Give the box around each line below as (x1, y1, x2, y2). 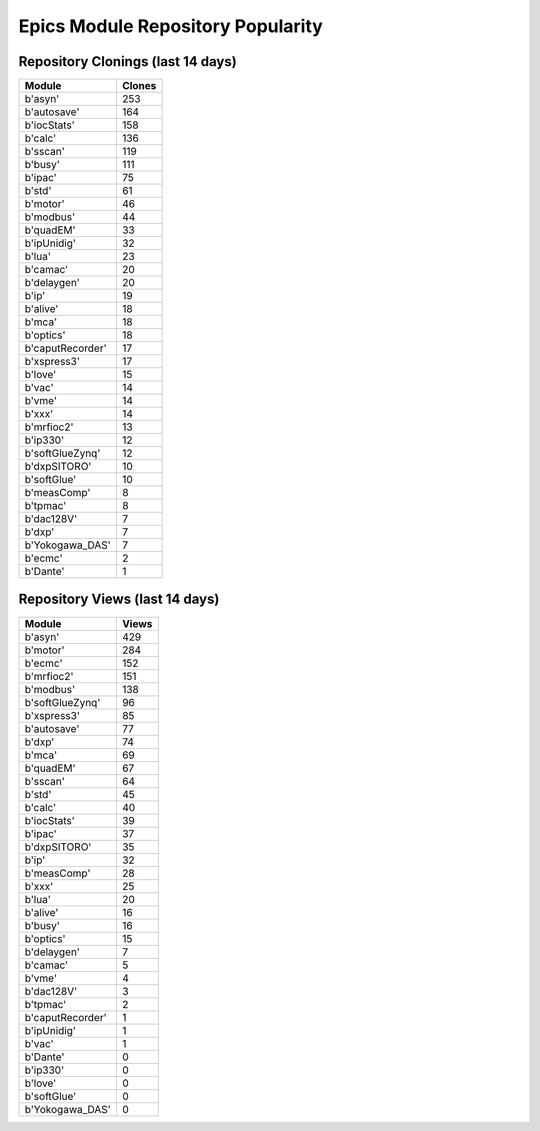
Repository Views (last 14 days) (18, 591, 220, 608)
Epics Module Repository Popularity (18, 15, 324, 37)
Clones (121, 79, 157, 93)
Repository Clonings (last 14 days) (18, 53, 237, 70)
